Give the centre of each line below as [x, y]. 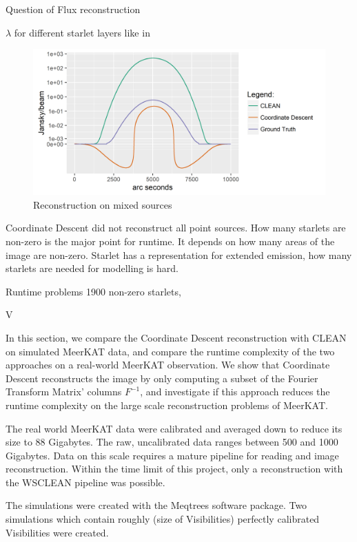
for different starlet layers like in [82, 32]
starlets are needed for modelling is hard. [92, 268]
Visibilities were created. [57, 532]
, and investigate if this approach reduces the [235, 392]
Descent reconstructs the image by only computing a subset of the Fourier [162, 378]
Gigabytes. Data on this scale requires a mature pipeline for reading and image [172, 455]
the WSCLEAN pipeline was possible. [85, 482]
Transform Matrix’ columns [64, 392]
